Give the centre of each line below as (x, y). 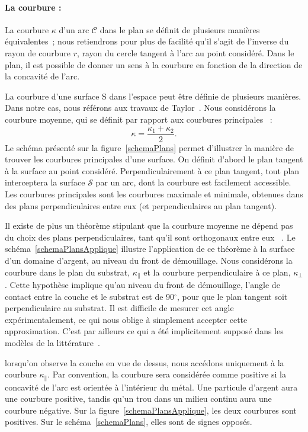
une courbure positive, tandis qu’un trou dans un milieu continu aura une (138, 399)
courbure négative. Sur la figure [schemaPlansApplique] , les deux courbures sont (151, 410)
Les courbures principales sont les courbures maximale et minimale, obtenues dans (154, 193)
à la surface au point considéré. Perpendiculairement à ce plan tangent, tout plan (152, 170)
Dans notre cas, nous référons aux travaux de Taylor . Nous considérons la (140, 108)
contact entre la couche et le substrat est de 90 (90, 296)
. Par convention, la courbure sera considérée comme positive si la (167, 374)
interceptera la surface (45, 182)
